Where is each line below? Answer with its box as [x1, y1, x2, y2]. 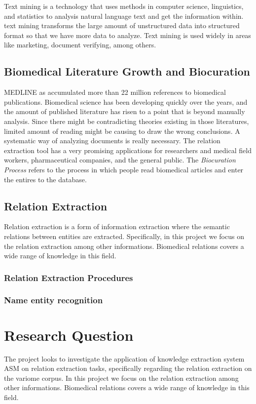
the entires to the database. [4, 174, 87, 184]
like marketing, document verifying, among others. [4, 40, 156, 50]
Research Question [4, 324, 134, 345]
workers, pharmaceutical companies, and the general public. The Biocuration [4, 155, 236, 165]
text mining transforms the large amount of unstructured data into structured [4, 20, 240, 31]
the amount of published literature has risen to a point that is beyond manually [4, 106, 245, 117]
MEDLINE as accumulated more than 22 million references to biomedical [4, 87, 226, 97]
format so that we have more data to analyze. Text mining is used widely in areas [4, 30, 251, 40]
